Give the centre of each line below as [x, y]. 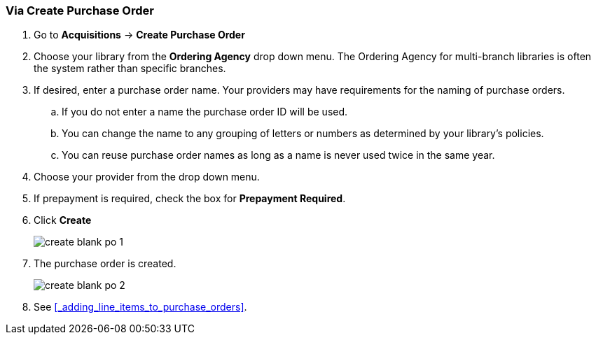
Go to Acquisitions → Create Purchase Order [139, 35]
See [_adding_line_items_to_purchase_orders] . [140, 307]
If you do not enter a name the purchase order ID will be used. [205, 112]
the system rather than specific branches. [130, 69]
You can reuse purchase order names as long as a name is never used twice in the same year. [278, 155]
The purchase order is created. [105, 264]
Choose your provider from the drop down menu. [147, 177]
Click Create [63, 220]
